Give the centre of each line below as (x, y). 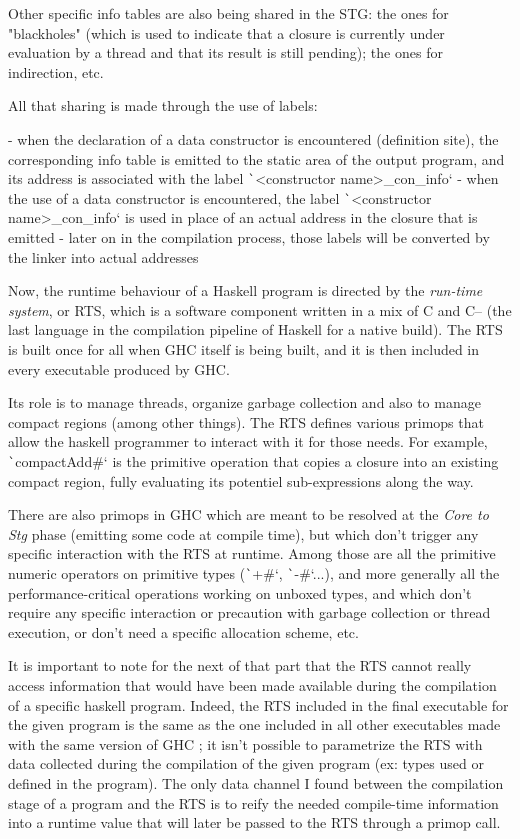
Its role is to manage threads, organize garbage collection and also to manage (244, 402)
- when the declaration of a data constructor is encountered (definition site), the (253, 138)
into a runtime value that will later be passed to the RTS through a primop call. (254, 822)
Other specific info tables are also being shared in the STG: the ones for (228, 13)
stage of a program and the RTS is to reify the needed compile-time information (253, 802)
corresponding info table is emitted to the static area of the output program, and (256, 158)
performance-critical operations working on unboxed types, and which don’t (240, 592)
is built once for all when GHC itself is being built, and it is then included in (244, 349)
